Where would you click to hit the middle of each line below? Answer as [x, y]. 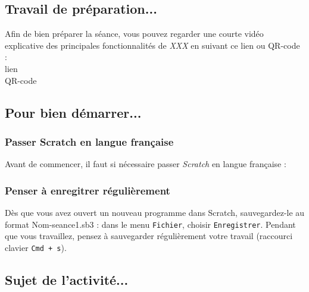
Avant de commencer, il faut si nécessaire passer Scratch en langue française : [146, 164]
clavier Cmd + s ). [36, 247]
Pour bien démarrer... [73, 112]
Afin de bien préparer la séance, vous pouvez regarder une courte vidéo [134, 34]
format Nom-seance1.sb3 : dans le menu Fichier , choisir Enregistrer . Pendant [150, 224]
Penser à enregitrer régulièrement [88, 190]
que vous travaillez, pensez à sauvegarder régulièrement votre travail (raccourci [149, 236]
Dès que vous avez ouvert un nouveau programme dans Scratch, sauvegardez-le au [155, 212]
